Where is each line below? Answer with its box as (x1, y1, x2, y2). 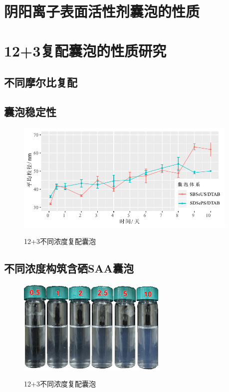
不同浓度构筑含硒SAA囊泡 (4, 260, 134, 276)
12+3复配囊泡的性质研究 (4, 40, 167, 60)
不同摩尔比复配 (4, 74, 77, 90)
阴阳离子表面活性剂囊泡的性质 (4, 1, 200, 21)
